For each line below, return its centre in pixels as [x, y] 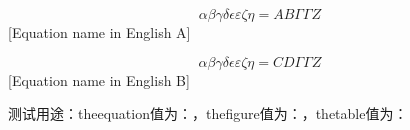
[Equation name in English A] [99, 32]
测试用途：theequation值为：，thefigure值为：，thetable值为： [208, 113]
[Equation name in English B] [99, 79]
